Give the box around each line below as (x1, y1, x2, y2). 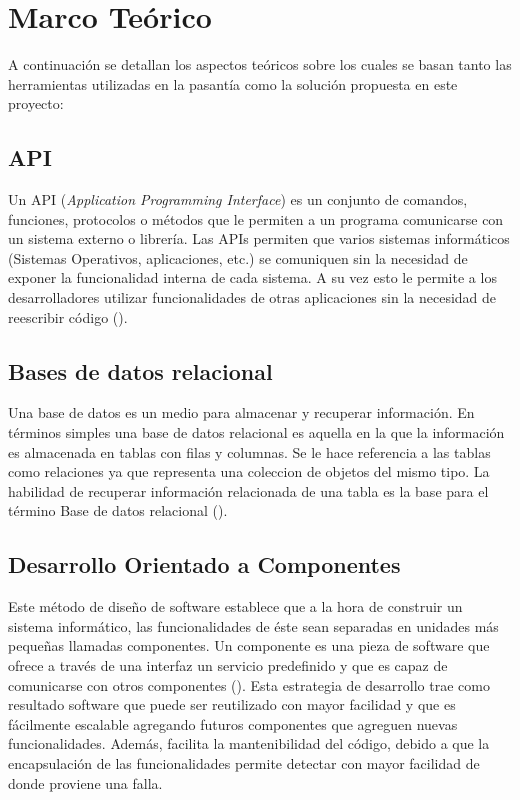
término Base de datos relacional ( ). (8, 500, 228, 521)
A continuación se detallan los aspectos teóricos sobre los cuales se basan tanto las (8, 54, 512, 75)
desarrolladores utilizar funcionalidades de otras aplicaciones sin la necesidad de (8, 287, 497, 308)
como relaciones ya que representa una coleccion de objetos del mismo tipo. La (8, 461, 490, 482)
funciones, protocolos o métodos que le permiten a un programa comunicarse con (8, 208, 504, 229)
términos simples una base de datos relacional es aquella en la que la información (8, 422, 505, 443)
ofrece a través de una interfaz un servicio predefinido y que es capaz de (8, 655, 448, 676)
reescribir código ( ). (8, 306, 128, 327)
